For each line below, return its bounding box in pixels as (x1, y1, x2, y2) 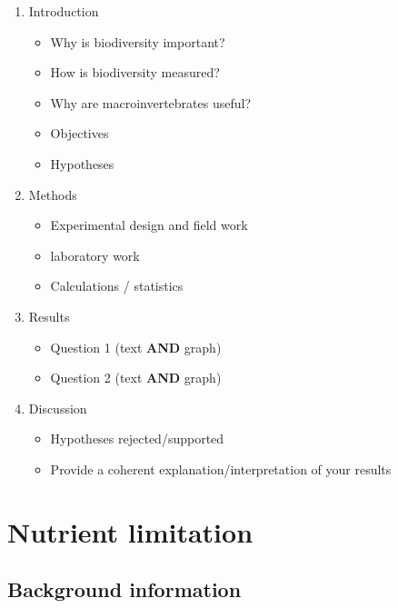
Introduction (28, 2, 99, 20)
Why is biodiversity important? (50, 32, 225, 51)
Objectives (50, 124, 109, 143)
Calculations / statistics (50, 276, 184, 295)
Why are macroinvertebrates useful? (50, 93, 252, 112)
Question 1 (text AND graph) (50, 337, 222, 356)
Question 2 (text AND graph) (50, 368, 222, 387)
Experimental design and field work (50, 215, 248, 234)
